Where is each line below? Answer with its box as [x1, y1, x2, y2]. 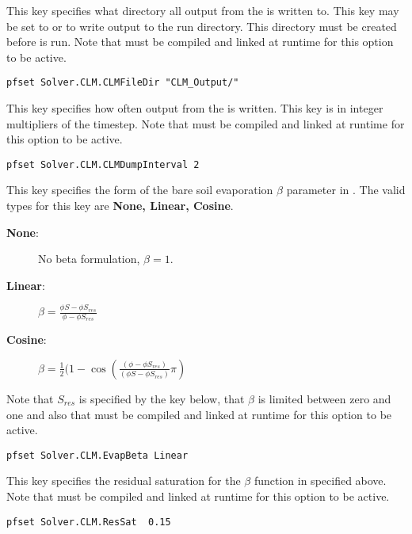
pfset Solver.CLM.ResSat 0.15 [6, 516, 171, 528]
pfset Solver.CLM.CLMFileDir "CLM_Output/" [6, 77, 239, 89]
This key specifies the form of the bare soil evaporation [6, 181, 273, 198]
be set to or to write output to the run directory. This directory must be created [6, 17, 397, 34]
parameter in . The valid [286, 181, 406, 198]
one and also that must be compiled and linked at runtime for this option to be [6, 406, 392, 422]
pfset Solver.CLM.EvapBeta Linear [6, 449, 189, 461]
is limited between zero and [257, 390, 391, 406]
